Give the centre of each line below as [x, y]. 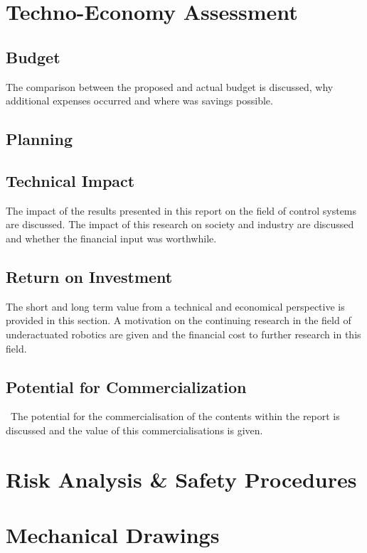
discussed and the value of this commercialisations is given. [134, 430]
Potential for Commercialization [126, 386]
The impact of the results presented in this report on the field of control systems [181, 210]
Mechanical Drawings [113, 535]
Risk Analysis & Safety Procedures [181, 479]
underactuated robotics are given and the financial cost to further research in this [183, 334]
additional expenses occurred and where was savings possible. [139, 101]
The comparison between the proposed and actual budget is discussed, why [170, 86]
